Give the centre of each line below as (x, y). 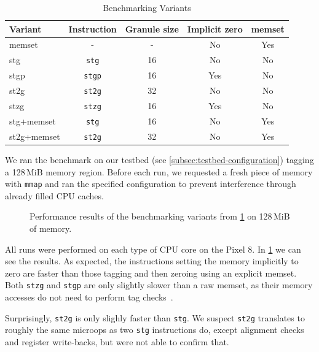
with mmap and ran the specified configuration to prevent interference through (151, 184)
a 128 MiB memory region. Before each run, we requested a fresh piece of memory (159, 171)
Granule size (152, 29)
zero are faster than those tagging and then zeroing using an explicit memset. (151, 273)
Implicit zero (215, 29)
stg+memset (33, 121)
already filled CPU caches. (54, 195)
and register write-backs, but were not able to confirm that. (117, 341)
